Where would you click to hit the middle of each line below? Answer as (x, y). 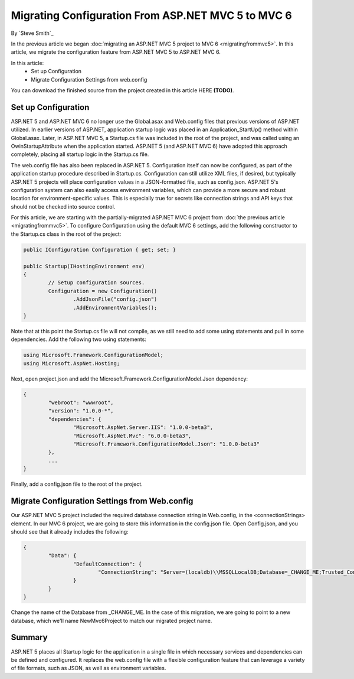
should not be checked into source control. (63, 206)
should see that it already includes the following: (70, 531)
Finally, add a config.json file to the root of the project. (77, 484)
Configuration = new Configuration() (103, 291)
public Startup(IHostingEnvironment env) (84, 266)
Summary (29, 637)
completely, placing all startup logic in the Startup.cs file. (80, 154)
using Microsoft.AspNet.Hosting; (72, 363)
